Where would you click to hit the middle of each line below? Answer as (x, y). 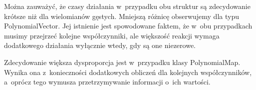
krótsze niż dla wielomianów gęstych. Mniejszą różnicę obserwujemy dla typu (122, 16)
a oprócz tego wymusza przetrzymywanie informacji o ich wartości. (107, 82)
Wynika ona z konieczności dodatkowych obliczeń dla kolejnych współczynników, (128, 72)
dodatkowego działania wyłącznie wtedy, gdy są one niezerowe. (100, 45)
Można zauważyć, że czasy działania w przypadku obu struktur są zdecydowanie (127, 6)
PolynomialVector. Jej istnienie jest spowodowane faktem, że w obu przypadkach (128, 26)
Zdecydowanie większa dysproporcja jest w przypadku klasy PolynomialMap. (122, 62)
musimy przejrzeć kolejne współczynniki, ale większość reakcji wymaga (112, 35)
